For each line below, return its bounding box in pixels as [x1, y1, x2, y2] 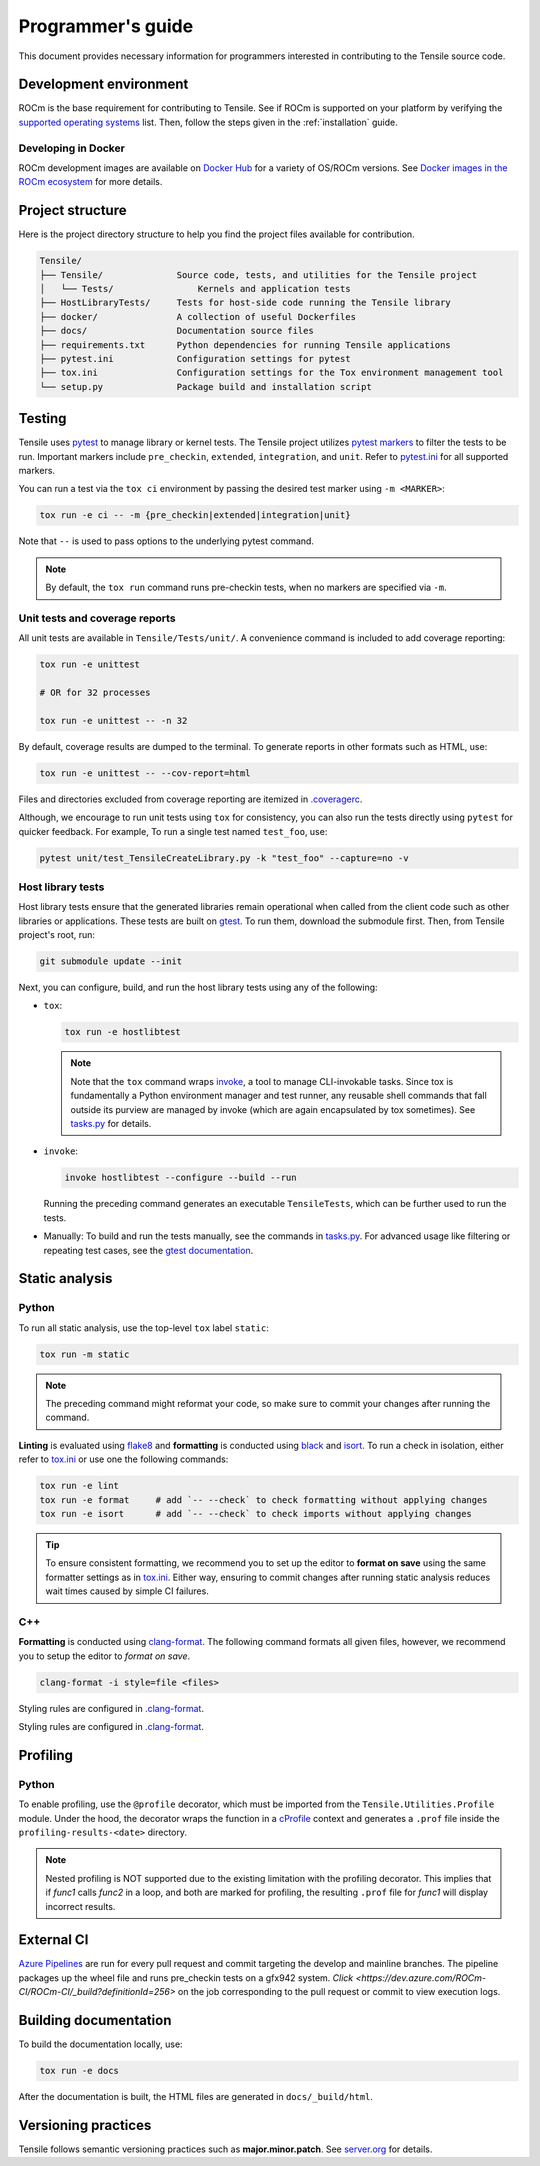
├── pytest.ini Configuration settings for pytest [39, 353, 351, 364]
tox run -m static [39, 1348, 130, 1360]
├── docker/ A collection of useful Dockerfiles [39, 311, 357, 322]
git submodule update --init [39, 956, 183, 967]
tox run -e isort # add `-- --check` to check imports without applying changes [39, 1508, 472, 1519]
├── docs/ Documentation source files [39, 325, 314, 337]
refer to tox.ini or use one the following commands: [18, 1453, 229, 1465]
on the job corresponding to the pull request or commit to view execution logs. [177, 1986, 501, 1998]
